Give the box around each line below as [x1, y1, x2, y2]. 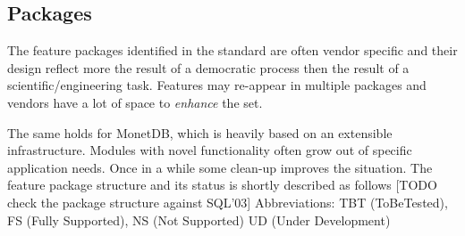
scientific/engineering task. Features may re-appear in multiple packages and [7, 76, 427, 94]
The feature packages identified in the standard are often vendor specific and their [7, 41, 458, 60]
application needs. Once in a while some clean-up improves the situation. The [7, 158, 433, 176]
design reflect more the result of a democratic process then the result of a [7, 58, 410, 77]
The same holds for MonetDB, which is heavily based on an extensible [7, 123, 393, 142]
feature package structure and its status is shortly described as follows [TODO [7, 175, 437, 194]
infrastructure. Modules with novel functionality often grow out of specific [7, 141, 412, 159]
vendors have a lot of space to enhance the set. [7, 93, 263, 111]
